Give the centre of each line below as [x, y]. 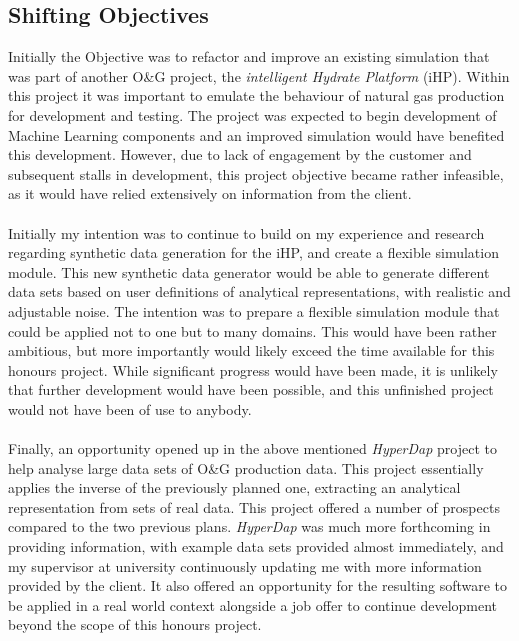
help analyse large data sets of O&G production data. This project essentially [246, 467]
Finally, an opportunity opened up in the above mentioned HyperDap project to [253, 448]
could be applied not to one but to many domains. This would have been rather [252, 330]
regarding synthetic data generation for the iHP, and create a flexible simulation [253, 252]
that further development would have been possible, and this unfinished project [251, 389]
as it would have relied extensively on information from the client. [210, 193]
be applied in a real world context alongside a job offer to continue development [253, 604]
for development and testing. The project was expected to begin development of [252, 114]
